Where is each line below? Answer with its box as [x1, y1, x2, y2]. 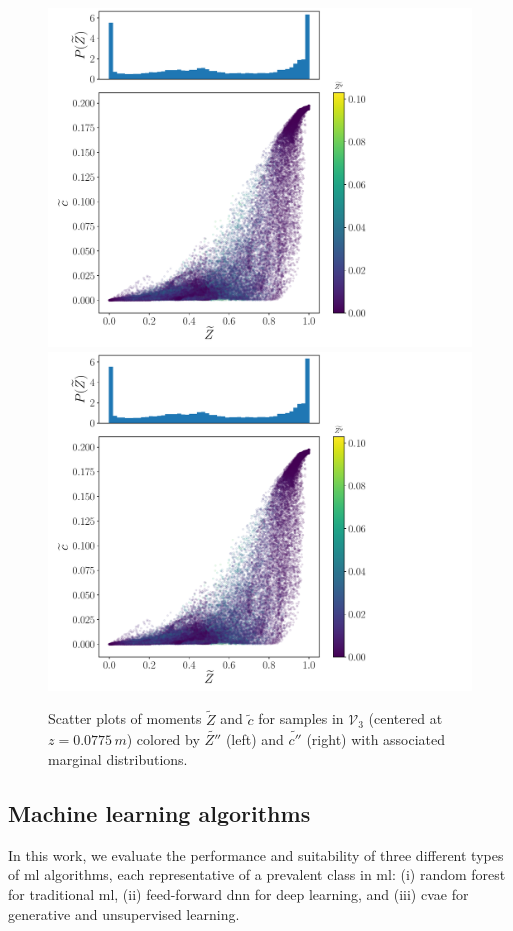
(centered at [368, 708, 443, 729]
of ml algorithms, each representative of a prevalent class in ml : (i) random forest [8, 864, 506, 885]
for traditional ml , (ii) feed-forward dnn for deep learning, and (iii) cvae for [8, 884, 469, 905]
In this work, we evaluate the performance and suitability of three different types [8, 844, 504, 865]
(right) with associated [306, 729, 446, 750]
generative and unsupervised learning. [8, 903, 240, 924]
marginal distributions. [48, 749, 188, 770]
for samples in [258, 708, 344, 729]
